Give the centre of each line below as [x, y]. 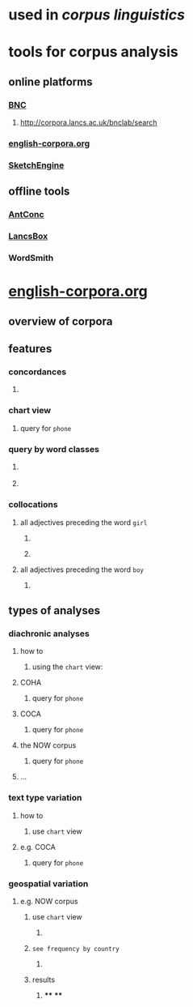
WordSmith [31, 258]
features [30, 349]
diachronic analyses [49, 634]
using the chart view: [67, 667]
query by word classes [54, 449]
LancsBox [28, 237]
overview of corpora [61, 321]
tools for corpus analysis [94, 52]
